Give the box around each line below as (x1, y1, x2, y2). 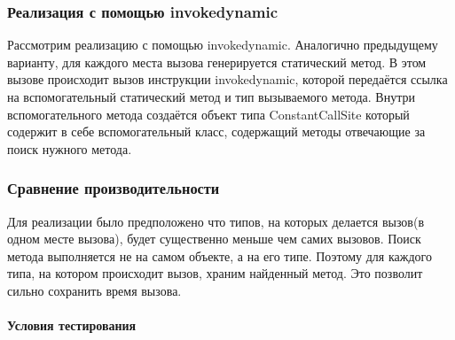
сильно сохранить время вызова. (7, 281, 182, 299)
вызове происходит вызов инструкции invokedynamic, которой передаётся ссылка (7, 70, 448, 89)
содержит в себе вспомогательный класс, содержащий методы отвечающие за (7, 122, 426, 141)
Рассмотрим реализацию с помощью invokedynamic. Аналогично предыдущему (7, 35, 438, 54)
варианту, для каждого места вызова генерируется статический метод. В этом (7, 52, 427, 71)
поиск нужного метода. (7, 139, 132, 158)
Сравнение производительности (7, 177, 220, 199)
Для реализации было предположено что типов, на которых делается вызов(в (7, 212, 425, 230)
